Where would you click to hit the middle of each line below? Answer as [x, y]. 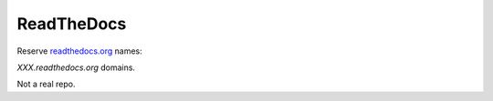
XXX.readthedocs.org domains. [76, 67]
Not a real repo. [46, 84]
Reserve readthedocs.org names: [80, 51]
